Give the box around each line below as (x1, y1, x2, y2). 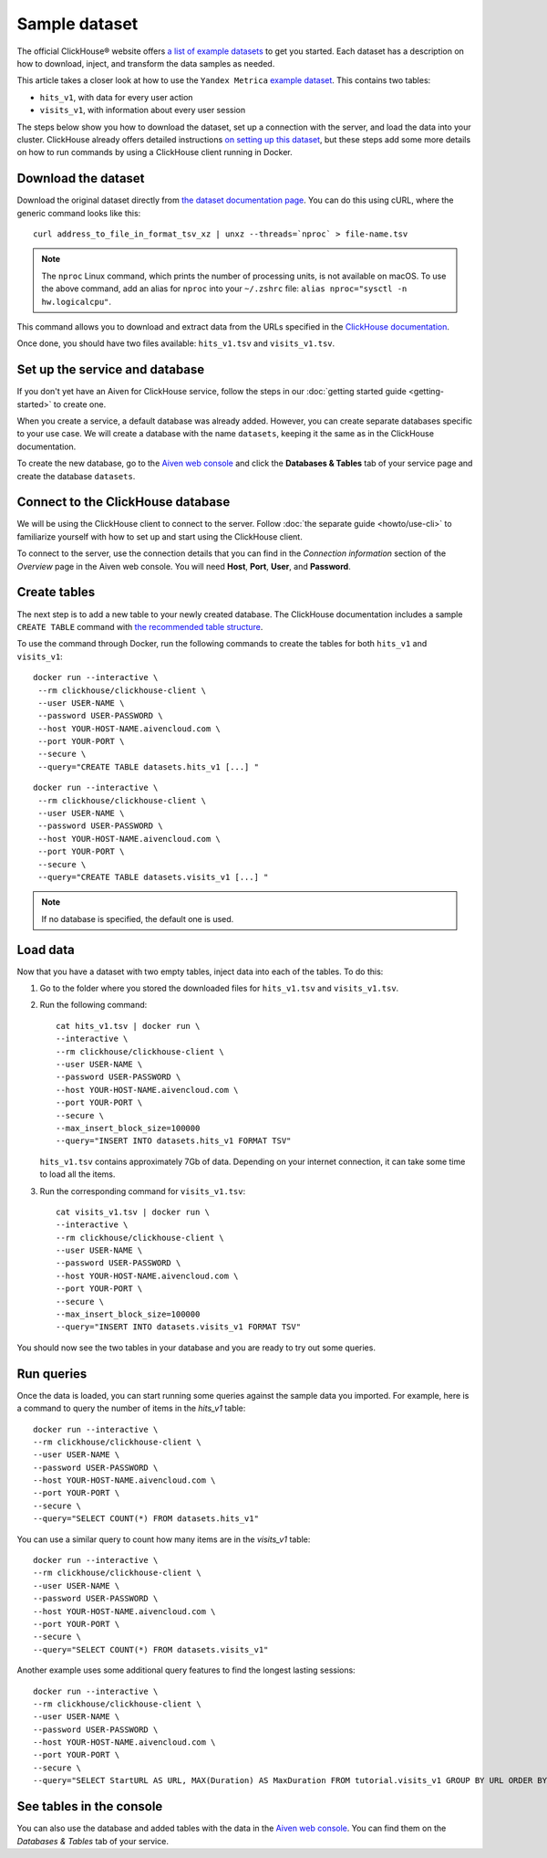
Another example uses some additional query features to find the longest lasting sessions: (16, 1664, 356, 1675)
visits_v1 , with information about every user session (39, 105, 246, 116)
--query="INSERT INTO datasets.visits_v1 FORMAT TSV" (56, 1322, 301, 1332)
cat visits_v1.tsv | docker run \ (56, 1206, 210, 1217)
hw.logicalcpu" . (41, 296, 112, 307)
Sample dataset (16, 14, 139, 34)
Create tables (16, 584, 96, 600)
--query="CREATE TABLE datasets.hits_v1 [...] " (37, 761, 260, 772)
